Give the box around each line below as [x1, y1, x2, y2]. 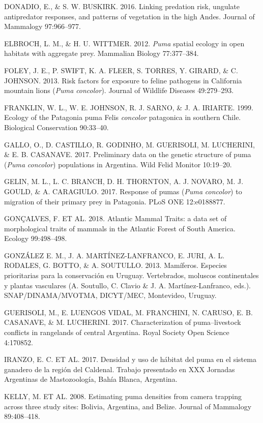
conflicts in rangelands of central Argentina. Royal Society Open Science [4, 327, 229, 338]
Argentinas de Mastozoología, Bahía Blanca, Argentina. [4, 374, 178, 384]
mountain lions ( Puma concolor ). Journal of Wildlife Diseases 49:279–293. [4, 85, 234, 96]
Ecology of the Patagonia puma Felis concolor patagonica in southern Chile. [4, 112, 241, 123]
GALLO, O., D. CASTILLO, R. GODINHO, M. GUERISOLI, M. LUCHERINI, [4, 139, 255, 149]
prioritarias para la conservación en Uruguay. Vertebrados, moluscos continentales [4, 270, 259, 281]
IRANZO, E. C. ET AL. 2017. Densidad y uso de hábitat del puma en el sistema [4, 354, 256, 365]
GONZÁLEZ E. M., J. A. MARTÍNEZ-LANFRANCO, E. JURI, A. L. [4, 250, 225, 260]
